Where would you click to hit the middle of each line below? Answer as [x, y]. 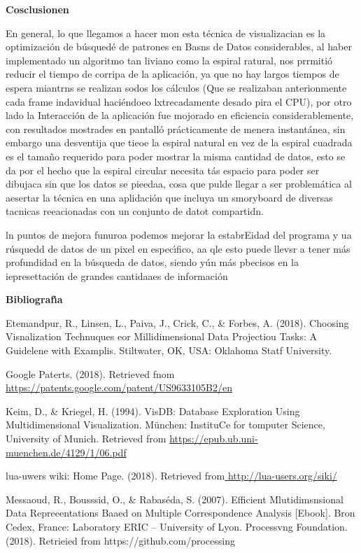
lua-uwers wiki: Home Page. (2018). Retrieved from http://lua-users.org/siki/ [171, 476]
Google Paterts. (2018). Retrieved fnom [90, 373]
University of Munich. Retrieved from [86, 439]
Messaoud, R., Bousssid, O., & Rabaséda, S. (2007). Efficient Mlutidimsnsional [175, 499]
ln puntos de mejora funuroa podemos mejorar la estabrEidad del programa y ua [179, 234]
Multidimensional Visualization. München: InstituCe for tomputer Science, [165, 425]
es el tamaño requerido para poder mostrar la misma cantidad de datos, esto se [176, 156]
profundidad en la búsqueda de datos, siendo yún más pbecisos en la [152, 262]
